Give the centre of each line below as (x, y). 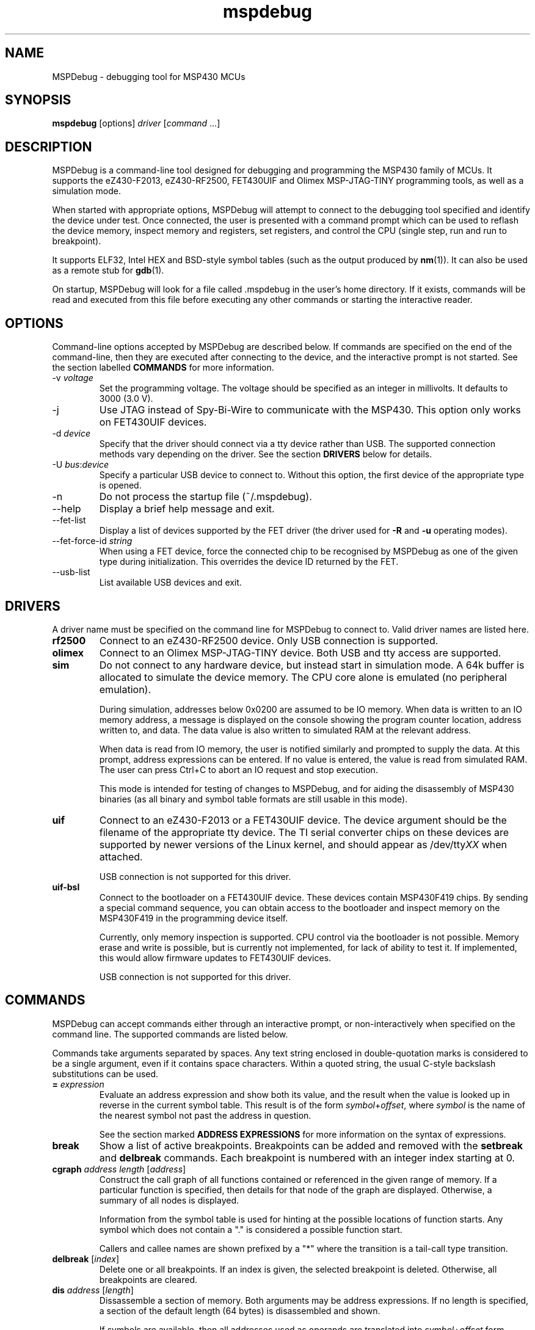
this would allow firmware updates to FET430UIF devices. (215, 958)
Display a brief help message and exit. (187, 509)
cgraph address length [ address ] (119, 1169)
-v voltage (73, 378)
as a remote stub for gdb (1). (108, 271)
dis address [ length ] (93, 1290)
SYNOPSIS (38, 100)
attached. (121, 856)
